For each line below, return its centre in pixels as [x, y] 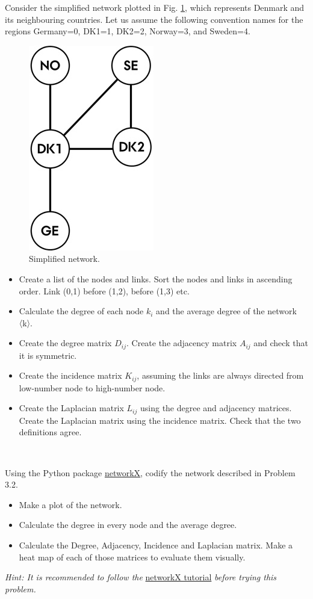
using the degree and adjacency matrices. [216, 408]
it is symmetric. [48, 355]
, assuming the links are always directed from [220, 375]
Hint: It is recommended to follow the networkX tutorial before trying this [141, 577]
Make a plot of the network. [70, 504]
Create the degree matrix [65, 343]
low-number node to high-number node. [92, 387]
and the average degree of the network [226, 311]
